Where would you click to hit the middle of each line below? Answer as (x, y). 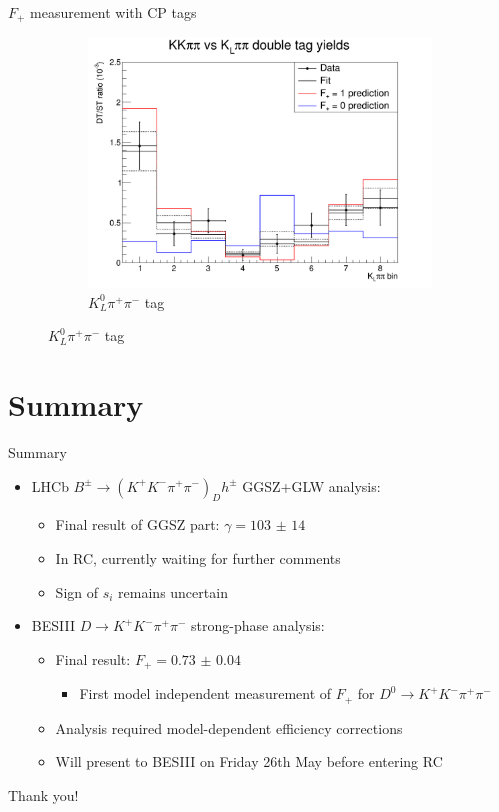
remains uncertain (173, 591)
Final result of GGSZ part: (137, 524)
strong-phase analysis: (258, 625)
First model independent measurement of (205, 693)
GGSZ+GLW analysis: (311, 485)
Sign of (76, 591)
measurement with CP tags (113, 12)
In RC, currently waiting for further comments (198, 557)
